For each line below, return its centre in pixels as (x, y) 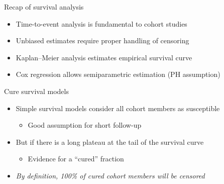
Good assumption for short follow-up (85, 125)
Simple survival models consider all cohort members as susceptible (118, 108)
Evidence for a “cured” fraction (76, 159)
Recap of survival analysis (44, 7)
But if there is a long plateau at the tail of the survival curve (110, 142)
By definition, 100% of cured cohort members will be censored (110, 175)
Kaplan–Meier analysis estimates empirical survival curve (104, 57)
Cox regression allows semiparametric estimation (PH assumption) (118, 74)
